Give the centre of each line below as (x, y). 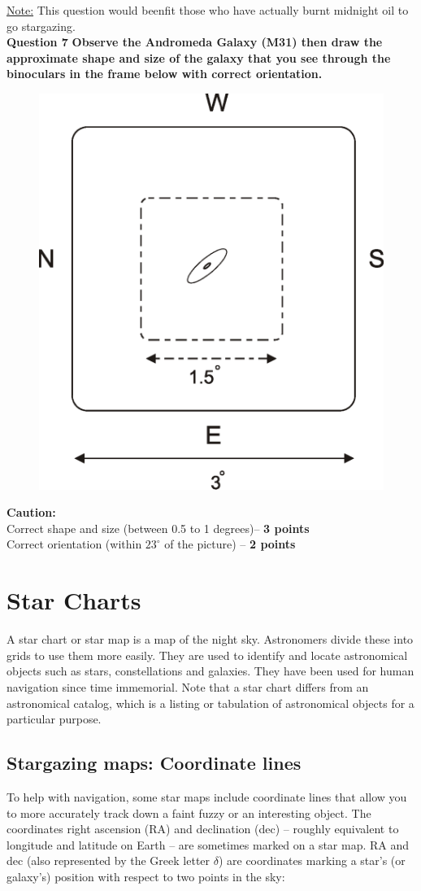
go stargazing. (41, 26)
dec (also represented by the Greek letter (109, 860)
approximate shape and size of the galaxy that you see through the (199, 57)
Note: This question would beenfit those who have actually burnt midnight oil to (208, 10)
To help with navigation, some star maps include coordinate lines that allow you (207, 796)
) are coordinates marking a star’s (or (312, 860)
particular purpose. (54, 719)
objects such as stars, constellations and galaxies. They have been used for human (210, 671)
